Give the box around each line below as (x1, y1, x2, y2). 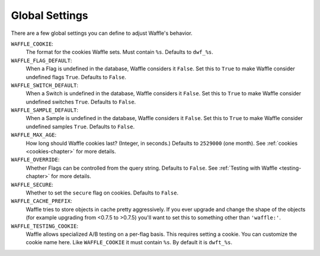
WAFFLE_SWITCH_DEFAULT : (11, 82, 79, 89)
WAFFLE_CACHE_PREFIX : (11, 197, 72, 205)
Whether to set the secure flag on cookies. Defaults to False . (25, 189, 179, 196)
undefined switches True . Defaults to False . (25, 98, 136, 105)
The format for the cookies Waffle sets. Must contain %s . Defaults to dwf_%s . (25, 48, 213, 56)
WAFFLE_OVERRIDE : (11, 156, 60, 163)
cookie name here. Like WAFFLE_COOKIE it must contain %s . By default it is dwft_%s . (25, 239, 232, 246)
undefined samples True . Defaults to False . (25, 123, 135, 130)
